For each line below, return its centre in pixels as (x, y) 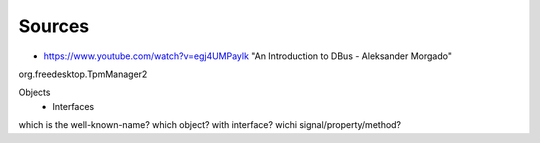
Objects (34, 92)
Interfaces (73, 106)
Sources (54, 26)
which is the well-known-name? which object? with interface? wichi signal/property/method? (210, 125)
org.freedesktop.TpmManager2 (83, 74)
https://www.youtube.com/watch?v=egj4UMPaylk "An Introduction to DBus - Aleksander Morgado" (248, 56)
